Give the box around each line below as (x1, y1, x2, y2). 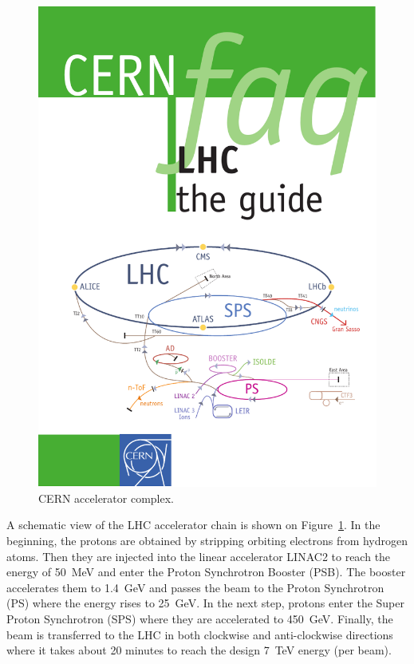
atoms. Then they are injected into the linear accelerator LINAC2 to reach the (6, 547, 391, 564)
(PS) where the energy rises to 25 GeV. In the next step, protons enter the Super (6, 595, 404, 611)
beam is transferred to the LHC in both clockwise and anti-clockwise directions (6, 626, 393, 642)
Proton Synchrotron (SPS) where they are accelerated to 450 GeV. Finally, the (6, 610, 393, 626)
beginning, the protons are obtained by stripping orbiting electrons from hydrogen (6, 532, 408, 548)
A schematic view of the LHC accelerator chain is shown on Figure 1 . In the (6, 516, 380, 533)
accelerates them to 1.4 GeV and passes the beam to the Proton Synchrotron (6, 579, 384, 595)
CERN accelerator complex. (38, 489, 175, 506)
